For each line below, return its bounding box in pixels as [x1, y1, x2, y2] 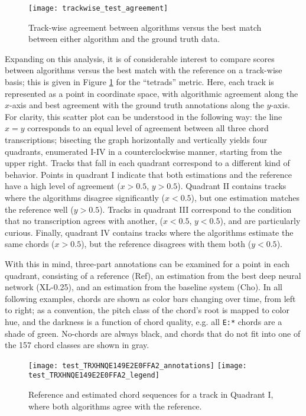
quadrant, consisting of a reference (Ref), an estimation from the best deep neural [5, 269, 301, 281]
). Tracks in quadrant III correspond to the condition [99, 203, 292, 215]
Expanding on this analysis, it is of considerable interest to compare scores [5, 52, 275, 64]
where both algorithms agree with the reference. [28, 399, 202, 412]
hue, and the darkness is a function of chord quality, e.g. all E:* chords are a [5, 315, 282, 327]
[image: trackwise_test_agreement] [28, 4, 168, 12]
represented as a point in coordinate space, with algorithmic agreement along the [5, 87, 298, 99]
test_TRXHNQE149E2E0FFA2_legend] [28, 371, 159, 380]
